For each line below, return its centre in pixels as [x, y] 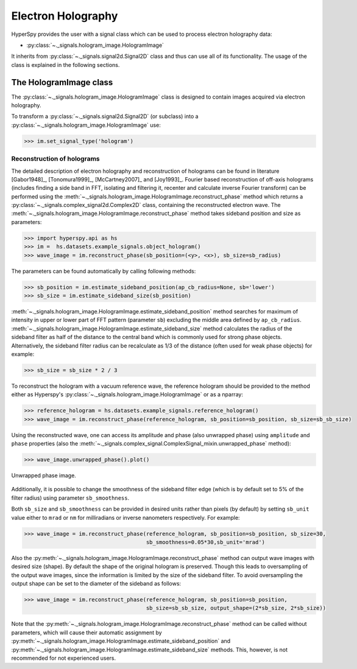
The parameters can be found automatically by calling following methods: [104, 271]
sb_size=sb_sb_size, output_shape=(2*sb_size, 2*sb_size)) [236, 608]
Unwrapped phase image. [44, 475]
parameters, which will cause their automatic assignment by [87, 632]
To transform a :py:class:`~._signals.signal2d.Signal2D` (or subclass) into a [105, 116]
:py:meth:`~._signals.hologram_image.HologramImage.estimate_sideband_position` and [121, 641]
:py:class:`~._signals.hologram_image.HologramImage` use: [86, 125]
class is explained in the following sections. [65, 65]
